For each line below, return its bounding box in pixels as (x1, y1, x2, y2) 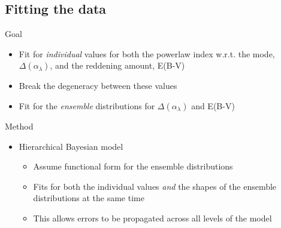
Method (5, 119, 34, 132)
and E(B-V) (191, 99, 235, 112)
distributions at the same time (33, 192, 144, 204)
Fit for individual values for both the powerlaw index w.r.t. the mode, (19, 47, 275, 60)
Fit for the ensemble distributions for (19, 99, 155, 112)
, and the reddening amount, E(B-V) (50, 59, 185, 72)
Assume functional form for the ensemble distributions (33, 160, 233, 172)
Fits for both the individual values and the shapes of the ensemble (33, 180, 277, 192)
